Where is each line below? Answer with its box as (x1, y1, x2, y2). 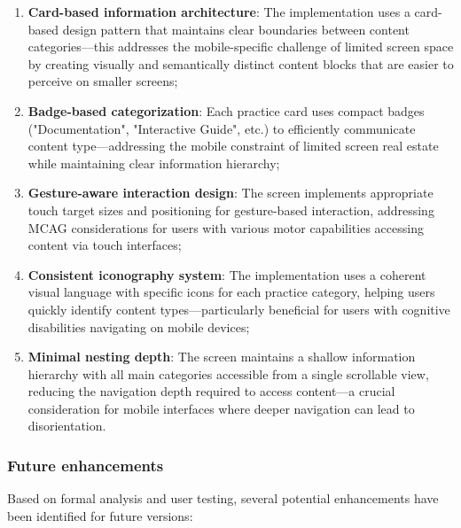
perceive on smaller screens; (27, 72, 178, 90)
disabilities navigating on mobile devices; (27, 317, 250, 336)
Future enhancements (7, 454, 164, 476)
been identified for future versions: (7, 506, 193, 524)
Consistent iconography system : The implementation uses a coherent (27, 265, 426, 283)
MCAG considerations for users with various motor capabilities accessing (27, 218, 424, 237)
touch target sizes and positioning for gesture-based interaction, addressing (27, 200, 434, 219)
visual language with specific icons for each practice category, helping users (27, 283, 435, 301)
